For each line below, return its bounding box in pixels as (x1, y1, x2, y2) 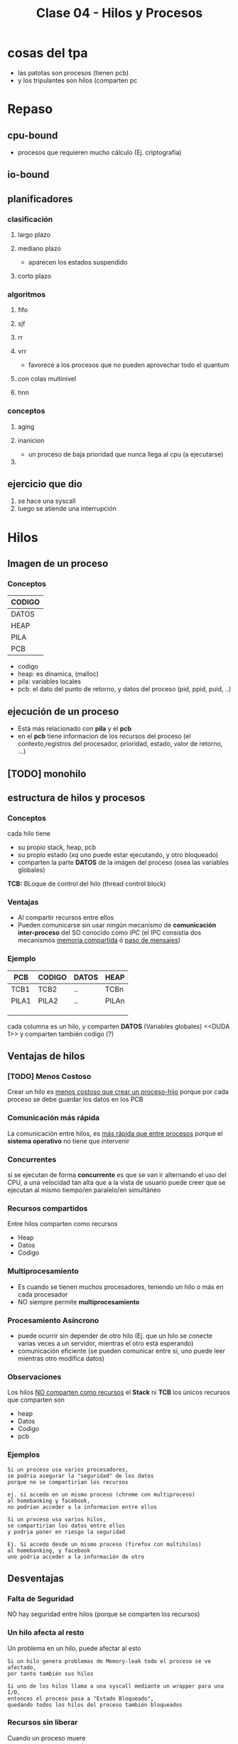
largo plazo (17, 230, 51, 239)
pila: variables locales (17, 677, 82, 686)
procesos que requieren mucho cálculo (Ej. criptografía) (17, 148, 182, 156)
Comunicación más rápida (7, 1113, 100, 1123)
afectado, (7, 1664, 37, 1671)
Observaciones (7, 1371, 62, 1381)
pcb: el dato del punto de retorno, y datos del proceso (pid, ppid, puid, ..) (17, 685, 232, 693)
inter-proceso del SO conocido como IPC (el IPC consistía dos (17, 928, 202, 937)
